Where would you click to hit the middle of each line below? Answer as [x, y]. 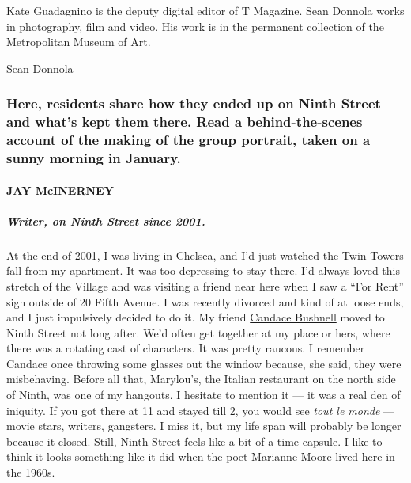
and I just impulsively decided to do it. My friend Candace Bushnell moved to [196, 317]
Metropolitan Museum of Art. [79, 42]
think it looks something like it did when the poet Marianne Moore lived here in [201, 456]
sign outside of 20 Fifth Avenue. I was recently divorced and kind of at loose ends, [205, 301]
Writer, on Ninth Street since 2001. [106, 221]
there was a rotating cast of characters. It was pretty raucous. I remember [186, 348]
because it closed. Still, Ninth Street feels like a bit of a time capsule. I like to [194, 441]
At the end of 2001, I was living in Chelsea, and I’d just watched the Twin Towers [205, 255]
